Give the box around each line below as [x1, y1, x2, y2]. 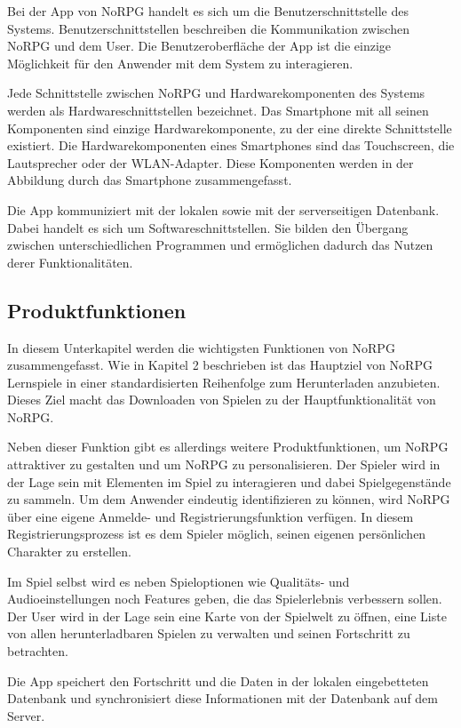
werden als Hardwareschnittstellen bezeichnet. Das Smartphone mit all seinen [7, 100, 429, 119]
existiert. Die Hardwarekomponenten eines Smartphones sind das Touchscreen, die [7, 136, 455, 155]
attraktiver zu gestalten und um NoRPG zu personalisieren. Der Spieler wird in [7, 455, 441, 474]
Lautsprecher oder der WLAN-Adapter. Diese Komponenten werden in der [7, 153, 414, 172]
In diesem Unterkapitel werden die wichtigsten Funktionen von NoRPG [7, 338, 395, 356]
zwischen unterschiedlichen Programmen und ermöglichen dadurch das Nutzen [7, 236, 433, 254]
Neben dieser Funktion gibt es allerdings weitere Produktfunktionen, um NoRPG [7, 437, 449, 456]
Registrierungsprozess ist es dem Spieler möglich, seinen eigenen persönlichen [7, 524, 426, 543]
